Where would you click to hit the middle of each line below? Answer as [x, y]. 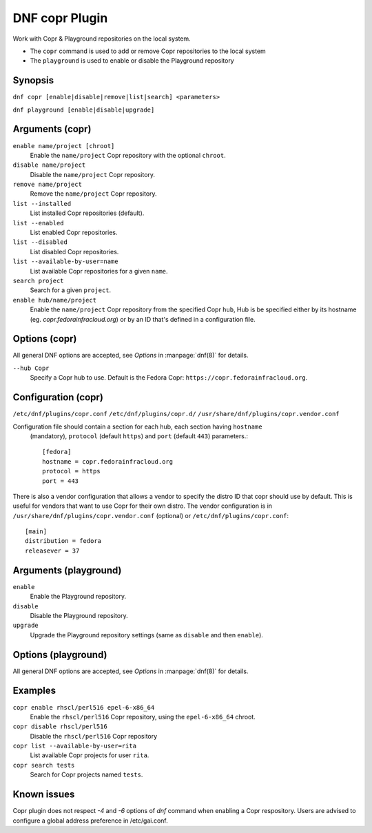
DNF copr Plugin [60, 18]
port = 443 [61, 481]
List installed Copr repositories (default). [87, 213]
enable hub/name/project [54, 300]
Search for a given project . [71, 290]
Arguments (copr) [52, 129]
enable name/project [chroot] [64, 146]
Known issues [44, 795]
